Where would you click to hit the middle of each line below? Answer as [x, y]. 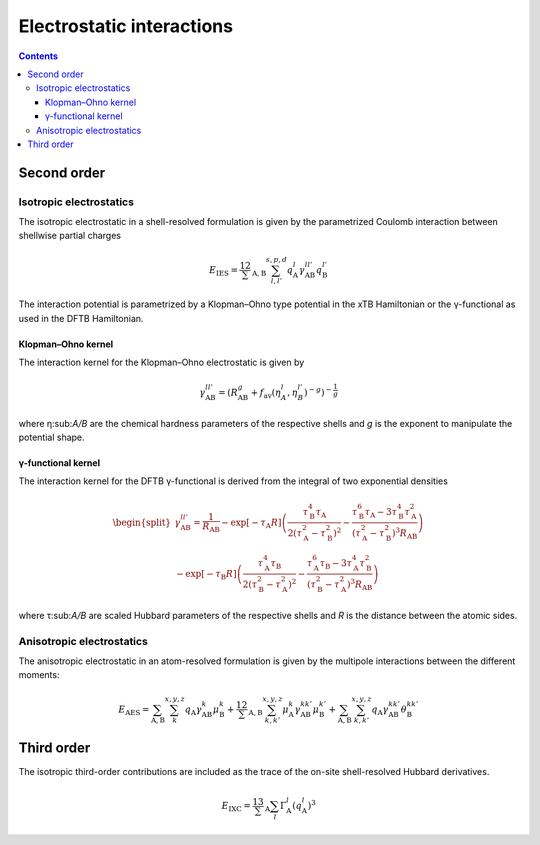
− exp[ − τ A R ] [251, 523]
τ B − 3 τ [336, 564]
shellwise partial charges [70, 236]
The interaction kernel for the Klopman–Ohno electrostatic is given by [161, 362]
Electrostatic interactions [126, 26]
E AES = [134, 710]
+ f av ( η [266, 393]
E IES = [223, 271]
